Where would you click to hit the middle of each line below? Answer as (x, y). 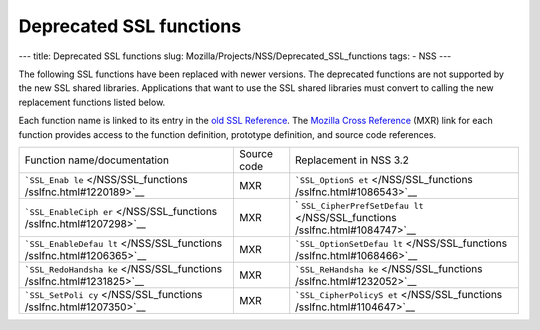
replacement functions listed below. (92, 102)
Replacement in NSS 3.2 (352, 160)
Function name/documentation (97, 160)
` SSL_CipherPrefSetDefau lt (359, 205)
